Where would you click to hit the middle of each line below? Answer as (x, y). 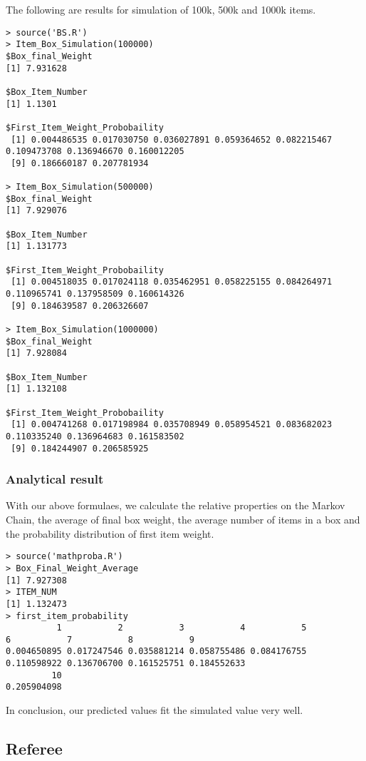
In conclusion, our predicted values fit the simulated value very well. (155, 710)
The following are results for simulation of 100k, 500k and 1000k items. (161, 9)
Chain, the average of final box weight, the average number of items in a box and (183, 520)
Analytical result (55, 479)
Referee (34, 749)
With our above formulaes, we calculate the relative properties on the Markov (176, 505)
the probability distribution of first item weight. (110, 533)
